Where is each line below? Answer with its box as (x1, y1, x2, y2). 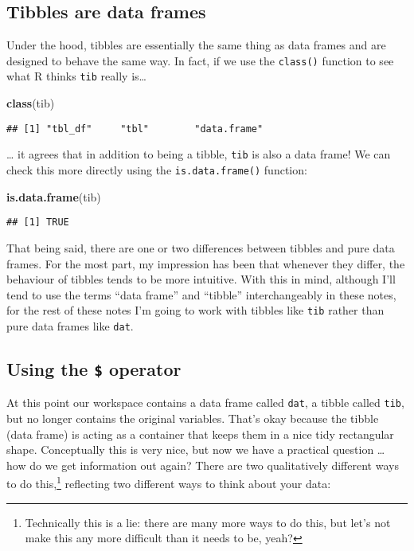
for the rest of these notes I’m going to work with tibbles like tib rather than (6, 302, 385, 318)
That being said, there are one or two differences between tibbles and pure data (6, 239, 395, 256)
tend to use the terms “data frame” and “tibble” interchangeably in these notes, (6, 286, 396, 303)
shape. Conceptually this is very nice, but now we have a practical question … (6, 441, 385, 458)
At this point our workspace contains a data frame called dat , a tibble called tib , (6, 394, 404, 411)
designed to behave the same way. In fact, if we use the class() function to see (6, 52, 394, 68)
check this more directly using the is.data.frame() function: (6, 162, 307, 178)
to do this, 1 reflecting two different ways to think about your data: (6, 473, 331, 492)
